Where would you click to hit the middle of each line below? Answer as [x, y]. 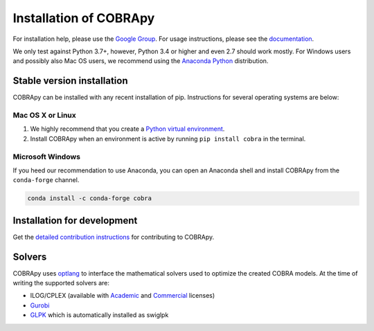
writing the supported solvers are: [61, 283]
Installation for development [75, 221]
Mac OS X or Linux [44, 115]
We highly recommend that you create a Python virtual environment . [127, 129]
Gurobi [40, 305]
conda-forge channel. [46, 180]
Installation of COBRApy [84, 18]
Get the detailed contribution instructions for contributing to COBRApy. [114, 237]
